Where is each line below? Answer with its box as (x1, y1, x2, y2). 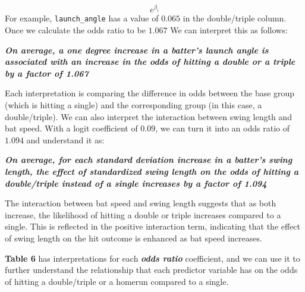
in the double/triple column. (183, 12, 287, 24)
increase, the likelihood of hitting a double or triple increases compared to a (5, 208, 281, 221)
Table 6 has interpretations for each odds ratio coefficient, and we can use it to (5, 252, 300, 264)
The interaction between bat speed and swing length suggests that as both (5, 197, 276, 209)
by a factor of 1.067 (5, 67, 89, 79)
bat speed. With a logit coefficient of (5, 122, 138, 134)
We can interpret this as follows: (170, 24, 288, 36)
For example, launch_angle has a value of (5, 12, 159, 24)
